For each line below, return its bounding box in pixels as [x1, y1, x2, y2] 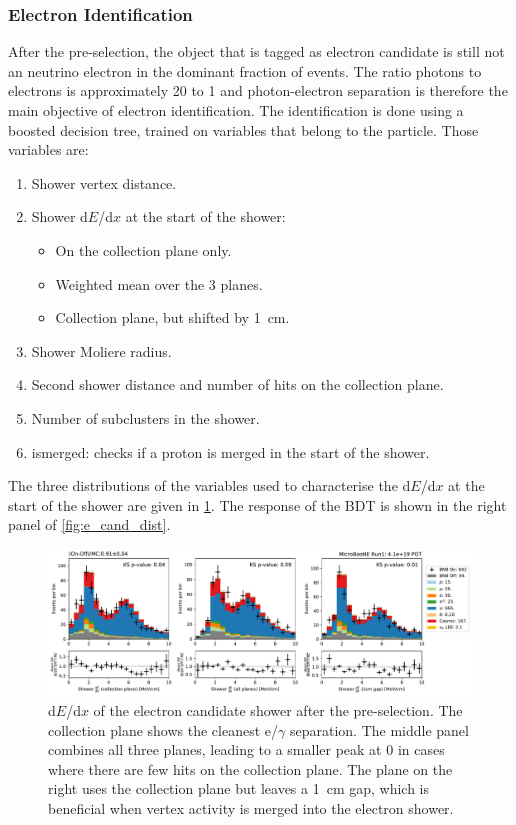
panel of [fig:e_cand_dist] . [8, 514, 171, 535]
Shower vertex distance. [31, 172, 177, 193]
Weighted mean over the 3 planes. [55, 273, 263, 294]
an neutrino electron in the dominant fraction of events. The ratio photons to [8, 60, 482, 81]
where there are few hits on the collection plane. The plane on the [48, 758, 453, 779]
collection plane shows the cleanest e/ [48, 719, 279, 740]
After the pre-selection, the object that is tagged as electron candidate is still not [8, 41, 505, 62]
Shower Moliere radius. [31, 340, 172, 361]
